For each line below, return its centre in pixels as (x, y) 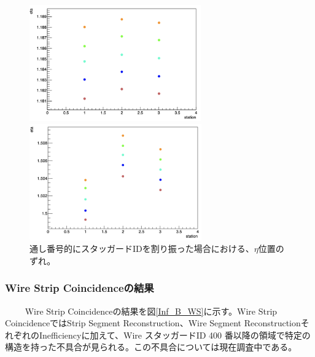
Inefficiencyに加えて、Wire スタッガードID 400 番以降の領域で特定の (175, 335)
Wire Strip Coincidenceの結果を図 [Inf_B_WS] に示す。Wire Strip (151, 311)
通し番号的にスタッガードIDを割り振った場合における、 (142, 249)
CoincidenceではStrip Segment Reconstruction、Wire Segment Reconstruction (153, 323)
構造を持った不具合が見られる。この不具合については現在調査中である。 (151, 347)
